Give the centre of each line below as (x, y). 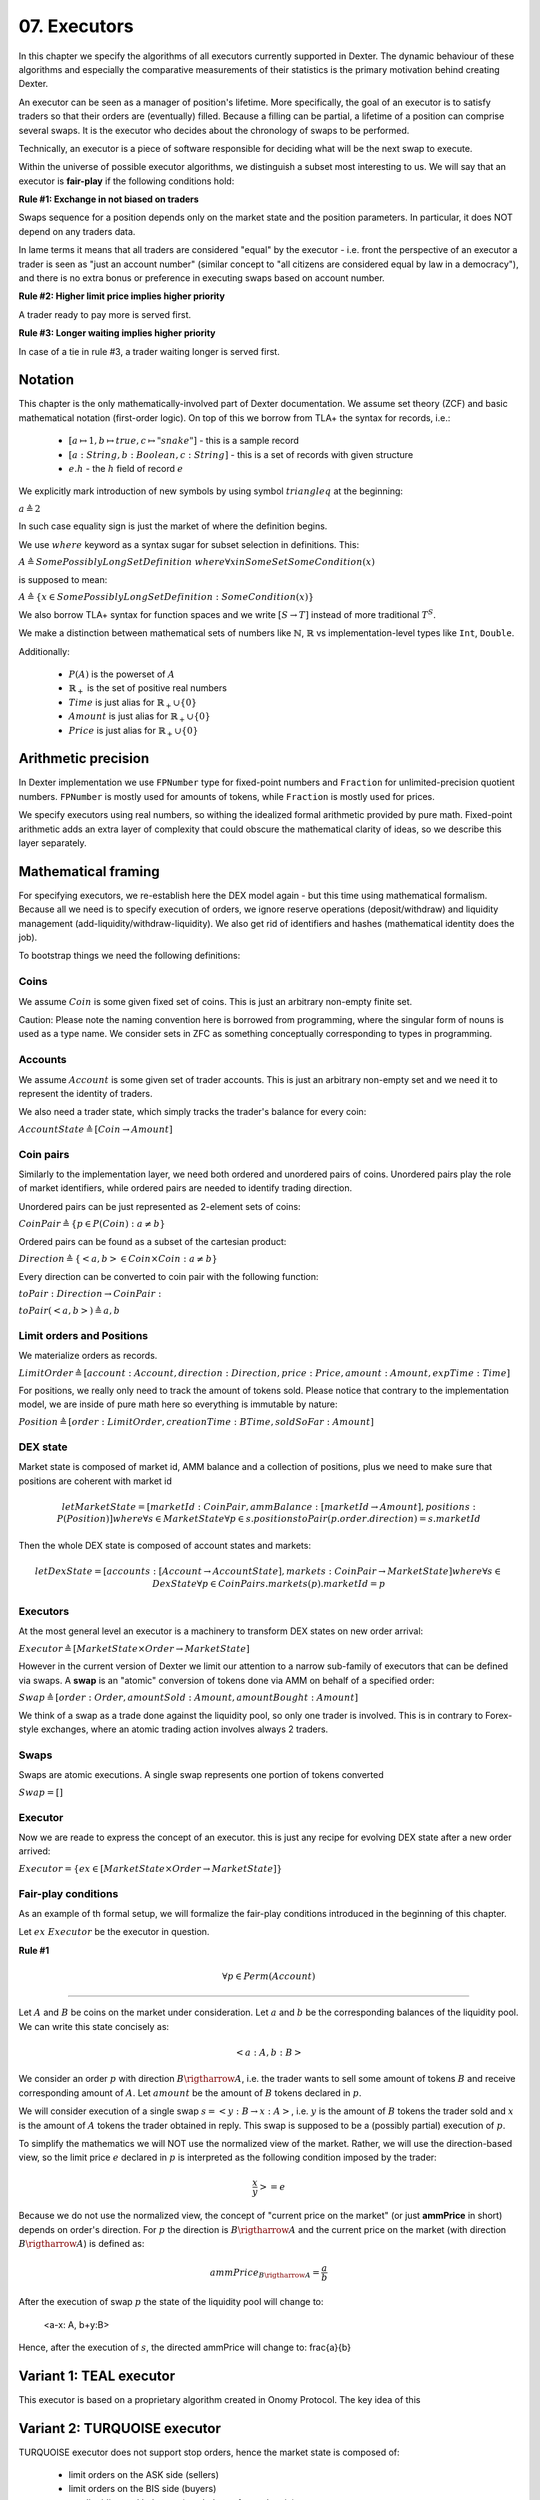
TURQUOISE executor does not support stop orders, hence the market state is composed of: (209, 2452)
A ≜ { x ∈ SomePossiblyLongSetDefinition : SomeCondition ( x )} (166, 597)
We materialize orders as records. (88, 1356)
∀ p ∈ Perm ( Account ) (268, 1976)
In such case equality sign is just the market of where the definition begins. (173, 526)
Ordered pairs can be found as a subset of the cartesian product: (152, 1241)
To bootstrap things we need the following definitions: (129, 956)
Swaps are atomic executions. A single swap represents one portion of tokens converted (201, 1775)
